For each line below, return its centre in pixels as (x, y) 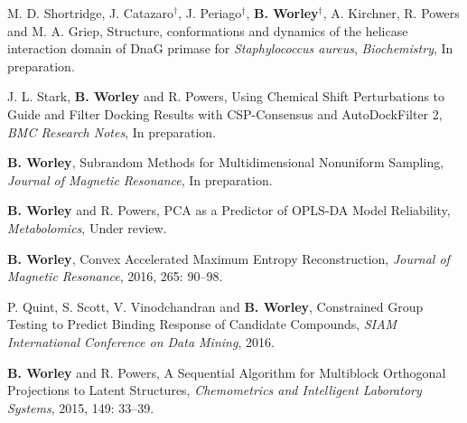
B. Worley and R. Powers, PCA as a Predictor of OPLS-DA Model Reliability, (229, 210)
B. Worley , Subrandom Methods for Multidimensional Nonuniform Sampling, (226, 162)
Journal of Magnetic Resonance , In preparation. (140, 179)
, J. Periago (210, 13)
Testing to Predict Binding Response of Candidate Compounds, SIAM (202, 324)
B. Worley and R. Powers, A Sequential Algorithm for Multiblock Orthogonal (227, 372)
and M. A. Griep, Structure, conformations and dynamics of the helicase (208, 30)
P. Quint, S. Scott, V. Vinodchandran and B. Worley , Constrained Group (215, 306)
